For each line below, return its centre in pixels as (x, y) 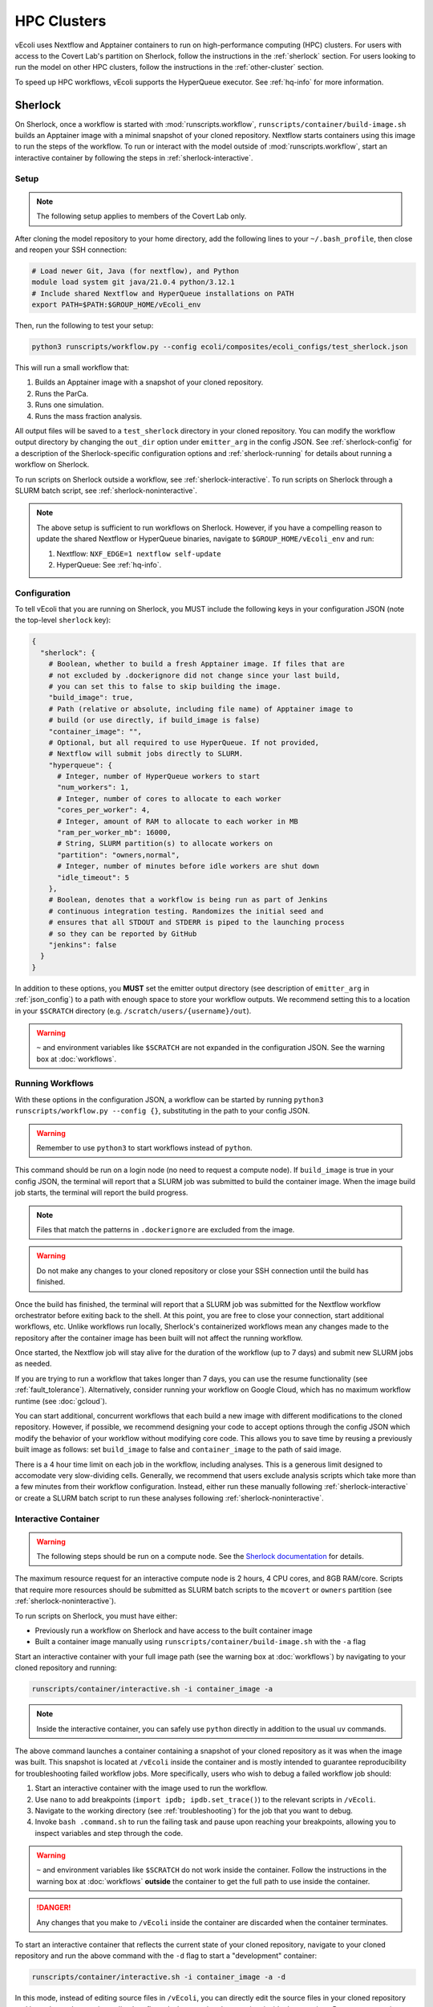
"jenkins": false (83, 944)
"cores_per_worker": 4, (104, 810)
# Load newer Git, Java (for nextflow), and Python (136, 271)
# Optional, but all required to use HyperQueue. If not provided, (184, 742)
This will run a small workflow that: (72, 368)
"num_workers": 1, (93, 788)
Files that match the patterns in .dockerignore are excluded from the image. (166, 1229)
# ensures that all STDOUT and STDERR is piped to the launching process (196, 922)
